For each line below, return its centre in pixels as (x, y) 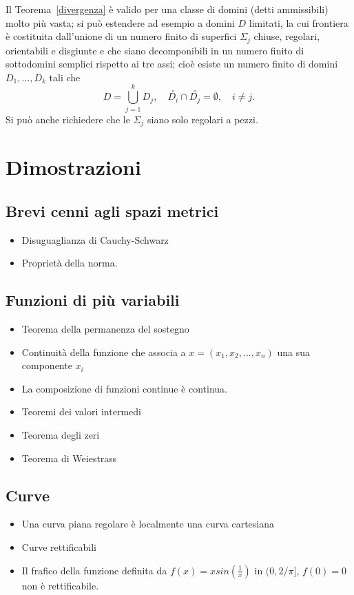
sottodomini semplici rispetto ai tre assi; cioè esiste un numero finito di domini (172, 64)
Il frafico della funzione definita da (94, 570)
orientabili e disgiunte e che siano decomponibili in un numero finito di (155, 50)
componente (47, 365)
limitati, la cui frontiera (299, 22)
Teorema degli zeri (61, 434)
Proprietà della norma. (70, 263)
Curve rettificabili (59, 546)
